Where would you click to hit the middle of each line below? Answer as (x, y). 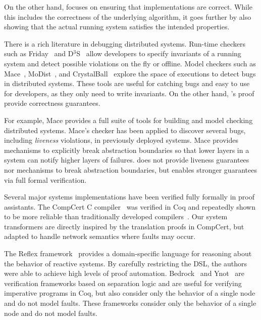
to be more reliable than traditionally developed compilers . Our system (116, 216)
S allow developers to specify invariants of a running (159, 53)
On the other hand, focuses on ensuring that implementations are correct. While (128, 7)
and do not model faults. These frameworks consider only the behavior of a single (130, 303)
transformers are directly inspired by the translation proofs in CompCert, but (124, 226)
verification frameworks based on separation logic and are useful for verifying (123, 283)
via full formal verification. (45, 179)
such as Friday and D (39, 53)
